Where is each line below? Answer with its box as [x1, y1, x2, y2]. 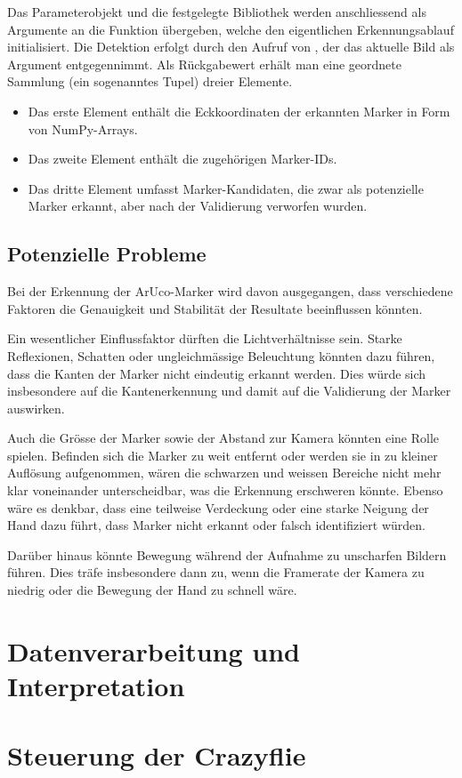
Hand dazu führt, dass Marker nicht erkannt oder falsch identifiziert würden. [7, 516, 426, 534]
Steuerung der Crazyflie [7, 737, 306, 774]
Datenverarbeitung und [7, 632, 300, 669]
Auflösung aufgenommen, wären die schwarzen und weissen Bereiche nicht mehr [7, 463, 442, 482]
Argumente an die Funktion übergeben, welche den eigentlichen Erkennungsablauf [7, 20, 454, 38]
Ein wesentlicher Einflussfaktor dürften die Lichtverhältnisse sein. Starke [7, 329, 402, 348]
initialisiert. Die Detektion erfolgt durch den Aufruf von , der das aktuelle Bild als [7, 37, 455, 56]
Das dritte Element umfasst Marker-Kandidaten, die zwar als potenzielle [28, 179, 424, 197]
